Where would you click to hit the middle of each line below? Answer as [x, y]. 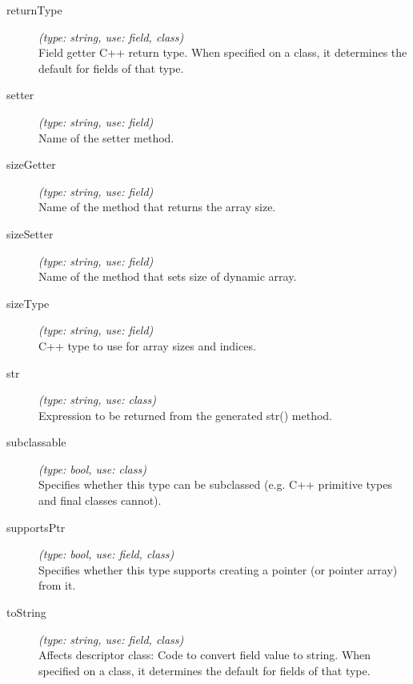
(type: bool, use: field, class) [106, 554]
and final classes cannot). [100, 500]
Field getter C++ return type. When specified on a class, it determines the [223, 52]
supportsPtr [36, 527]
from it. [57, 585]
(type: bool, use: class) [92, 468]
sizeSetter [30, 233]
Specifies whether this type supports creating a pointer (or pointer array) [218, 569]
